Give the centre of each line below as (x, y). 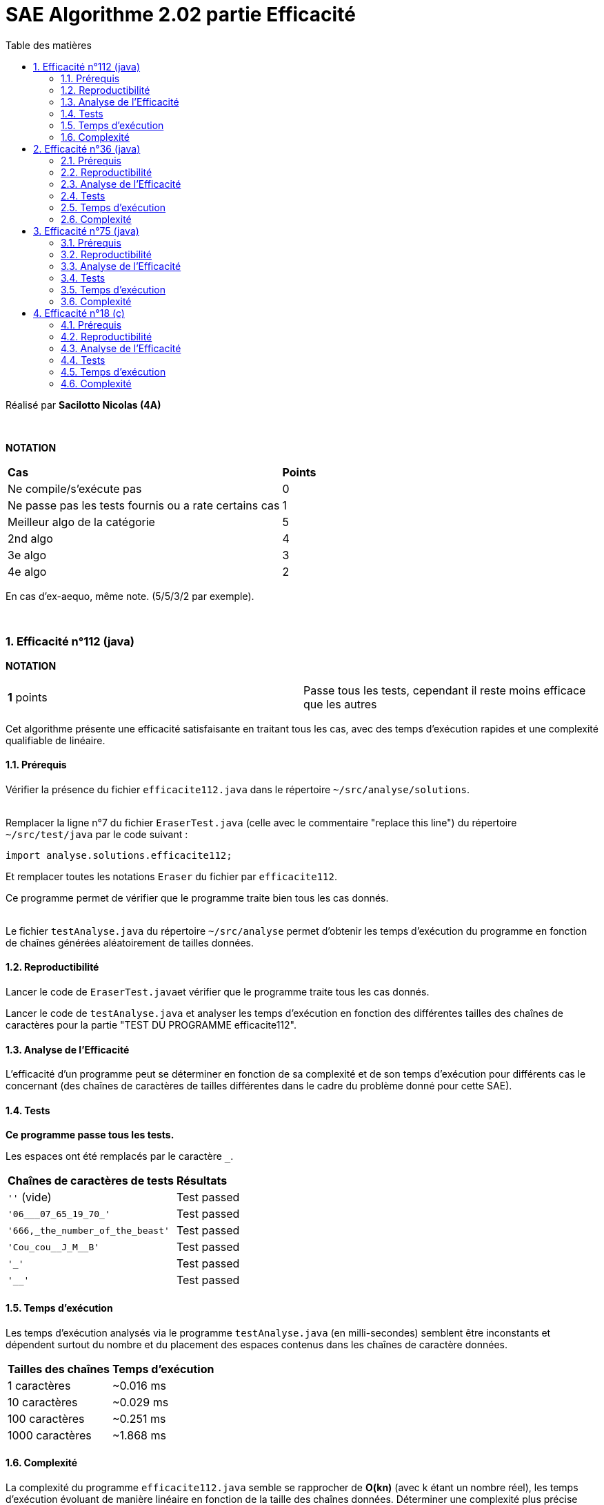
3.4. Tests (83, 278)
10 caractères (43, 1402)
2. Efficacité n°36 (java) (87, 148)
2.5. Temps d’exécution (113, 207)
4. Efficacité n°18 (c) (79, 313)
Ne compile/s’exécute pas (75, 488)
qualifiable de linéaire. (56, 740)
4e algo (27, 571)
